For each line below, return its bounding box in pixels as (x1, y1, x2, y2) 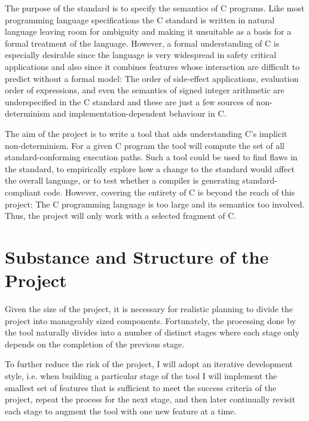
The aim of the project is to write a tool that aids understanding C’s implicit (5, 127, 287, 139)
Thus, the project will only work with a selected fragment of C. (5, 209, 237, 222)
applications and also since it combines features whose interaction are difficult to (5, 60, 300, 72)
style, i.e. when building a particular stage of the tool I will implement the (5, 369, 277, 382)
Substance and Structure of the (5, 244, 269, 269)
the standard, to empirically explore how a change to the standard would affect (5, 162, 295, 175)
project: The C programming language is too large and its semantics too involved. (5, 197, 305, 210)
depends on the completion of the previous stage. (5, 337, 185, 350)
